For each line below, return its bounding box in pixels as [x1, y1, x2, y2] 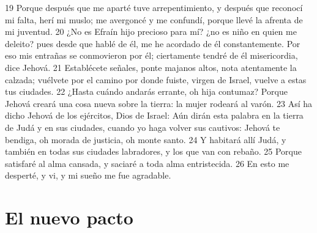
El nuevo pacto [5, 205, 133, 230]
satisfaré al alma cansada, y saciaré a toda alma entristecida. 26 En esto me [5, 157, 289, 169]
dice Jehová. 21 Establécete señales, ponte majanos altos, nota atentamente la [5, 61, 297, 73]
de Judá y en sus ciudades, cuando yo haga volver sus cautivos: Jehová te [5, 120, 280, 133]
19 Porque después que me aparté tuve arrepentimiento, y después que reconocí [5, 1, 303, 13]
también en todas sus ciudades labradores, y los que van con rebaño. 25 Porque [5, 145, 302, 158]
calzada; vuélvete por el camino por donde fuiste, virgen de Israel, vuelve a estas [5, 73, 307, 86]
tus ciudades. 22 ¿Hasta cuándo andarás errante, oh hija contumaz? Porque [5, 85, 288, 98]
